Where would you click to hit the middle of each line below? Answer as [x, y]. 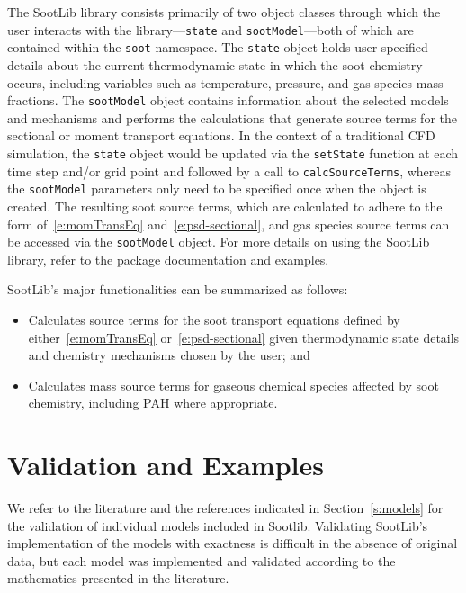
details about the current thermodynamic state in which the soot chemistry [215, 64]
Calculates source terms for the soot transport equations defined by [214, 319]
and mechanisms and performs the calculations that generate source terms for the [232, 117]
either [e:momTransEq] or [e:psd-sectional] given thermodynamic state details [244, 337]
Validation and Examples [166, 465]
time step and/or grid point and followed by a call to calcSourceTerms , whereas [229, 171]
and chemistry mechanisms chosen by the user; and [169, 355]
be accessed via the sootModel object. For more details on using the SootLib [219, 242]
